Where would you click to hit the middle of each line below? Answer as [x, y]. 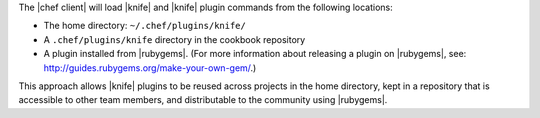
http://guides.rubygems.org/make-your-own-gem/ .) [150, 67]
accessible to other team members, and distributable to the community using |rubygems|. [203, 100]
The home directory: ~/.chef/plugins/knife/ [145, 26]
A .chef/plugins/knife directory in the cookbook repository [174, 39]
